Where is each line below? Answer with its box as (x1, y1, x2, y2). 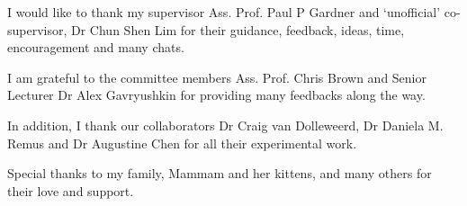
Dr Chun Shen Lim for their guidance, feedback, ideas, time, (71, 20, 405, 39)
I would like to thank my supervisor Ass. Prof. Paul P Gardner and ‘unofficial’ (7, 3, 441, 21)
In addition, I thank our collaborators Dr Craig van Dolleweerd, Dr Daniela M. (7, 115, 444, 134)
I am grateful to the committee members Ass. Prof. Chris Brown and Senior (7, 67, 427, 86)
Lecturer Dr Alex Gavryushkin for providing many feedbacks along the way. (7, 85, 426, 104)
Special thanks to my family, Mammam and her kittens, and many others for (7, 164, 432, 183)
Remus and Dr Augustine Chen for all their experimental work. (7, 133, 357, 152)
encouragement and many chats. (7, 38, 184, 57)
